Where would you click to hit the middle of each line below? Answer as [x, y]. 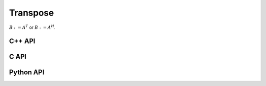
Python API [27, 73]
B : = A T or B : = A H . [32, 27]
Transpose [32, 13]
